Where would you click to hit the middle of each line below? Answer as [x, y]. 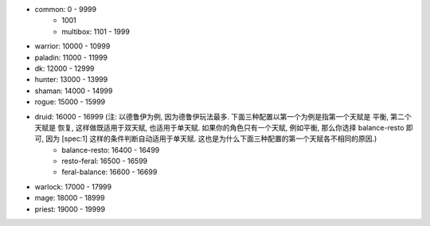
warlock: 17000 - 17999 [73, 186]
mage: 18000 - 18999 [70, 198]
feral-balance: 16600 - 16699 [109, 172]
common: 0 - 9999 [66, 9]
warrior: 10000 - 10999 [72, 46]
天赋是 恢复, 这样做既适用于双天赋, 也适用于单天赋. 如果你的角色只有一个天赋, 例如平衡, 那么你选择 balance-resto [219, 127]
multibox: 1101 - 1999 [96, 31]
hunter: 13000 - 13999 [71, 80]
